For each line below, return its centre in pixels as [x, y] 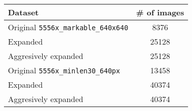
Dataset [24, 12]
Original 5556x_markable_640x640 [68, 27]
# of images [160, 12]
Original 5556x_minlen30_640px [64, 70]
